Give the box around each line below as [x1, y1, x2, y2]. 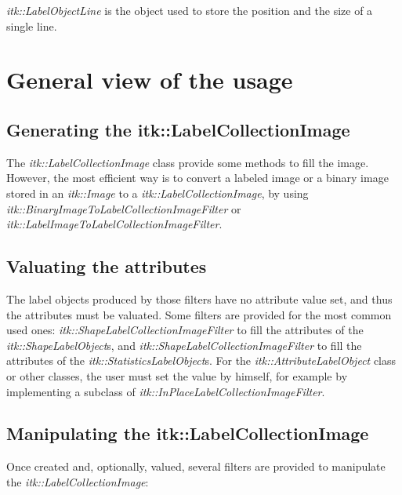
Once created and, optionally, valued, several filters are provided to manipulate [6, 458, 386, 475]
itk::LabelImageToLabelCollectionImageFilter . [6, 216, 223, 232]
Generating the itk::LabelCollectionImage [6, 117, 350, 141]
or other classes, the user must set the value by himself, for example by [6, 367, 348, 384]
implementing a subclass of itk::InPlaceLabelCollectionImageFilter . [6, 383, 325, 399]
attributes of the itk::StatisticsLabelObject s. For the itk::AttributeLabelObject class [6, 352, 397, 369]
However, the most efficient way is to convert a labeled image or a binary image [6, 169, 389, 186]
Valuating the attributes [6, 254, 207, 278]
